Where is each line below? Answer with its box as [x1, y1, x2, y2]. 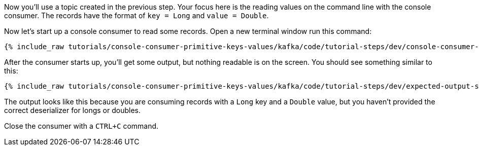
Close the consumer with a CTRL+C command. [4, 122, 159, 130]
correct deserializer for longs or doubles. [4, 106, 141, 115]
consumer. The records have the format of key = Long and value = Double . [4, 11, 269, 20]
